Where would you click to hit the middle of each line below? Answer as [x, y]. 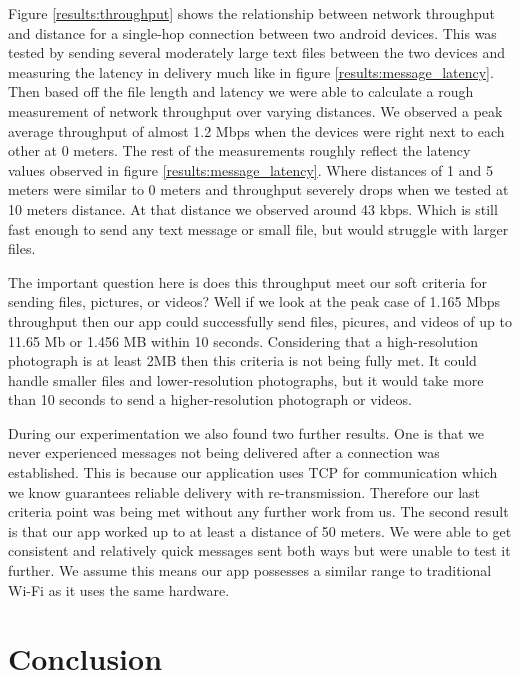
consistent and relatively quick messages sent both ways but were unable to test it [259, 550]
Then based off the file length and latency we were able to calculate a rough [241, 91]
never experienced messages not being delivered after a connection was [224, 452]
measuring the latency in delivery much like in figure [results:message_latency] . [251, 71]
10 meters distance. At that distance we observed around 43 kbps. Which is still [253, 208]
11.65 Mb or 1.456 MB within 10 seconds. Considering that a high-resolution [243, 340]
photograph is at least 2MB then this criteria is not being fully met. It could [242, 360]
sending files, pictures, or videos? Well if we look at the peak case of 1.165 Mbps [254, 301]
